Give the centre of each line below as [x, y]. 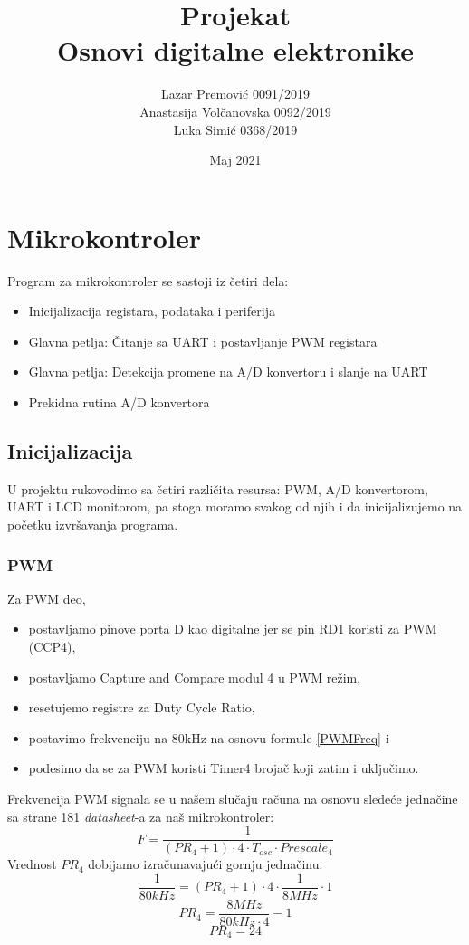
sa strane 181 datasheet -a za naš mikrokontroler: [141, 816]
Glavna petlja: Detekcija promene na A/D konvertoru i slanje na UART [228, 372]
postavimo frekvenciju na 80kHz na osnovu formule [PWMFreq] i [209, 737]
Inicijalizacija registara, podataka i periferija [152, 311]
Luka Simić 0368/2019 [235, 129]
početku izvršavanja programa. [93, 524]
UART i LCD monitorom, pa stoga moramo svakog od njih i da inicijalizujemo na [235, 506]
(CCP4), [52, 646]
